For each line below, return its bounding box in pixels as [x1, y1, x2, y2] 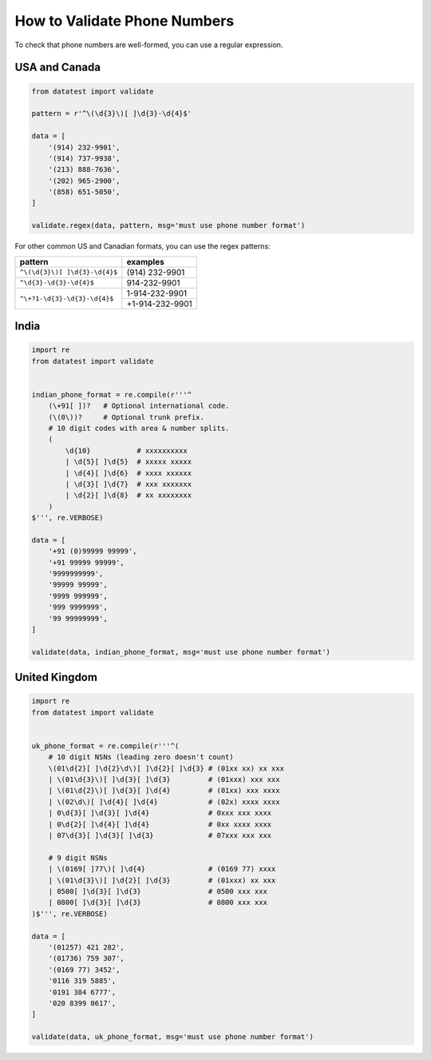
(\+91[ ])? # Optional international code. [48, 401, 230, 411]
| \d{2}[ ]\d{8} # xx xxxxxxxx [65, 491, 192, 500]
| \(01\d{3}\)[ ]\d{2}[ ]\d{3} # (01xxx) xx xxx [48, 875, 276, 885]
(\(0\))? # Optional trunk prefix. [48, 412, 205, 421]
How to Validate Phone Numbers [14, 12, 235, 30]
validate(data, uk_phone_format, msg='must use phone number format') [31, 1032, 314, 1042]
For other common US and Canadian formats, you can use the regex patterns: [14, 241, 271, 251]
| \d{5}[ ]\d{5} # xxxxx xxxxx [65, 457, 192, 467]
